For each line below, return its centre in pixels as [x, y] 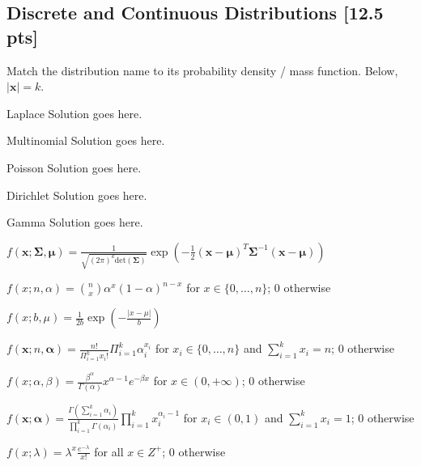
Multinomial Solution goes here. [86, 140]
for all [109, 451]
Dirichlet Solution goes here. [77, 195]
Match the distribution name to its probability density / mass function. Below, [202, 70]
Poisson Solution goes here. [74, 167]
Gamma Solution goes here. [75, 222]
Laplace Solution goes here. [74, 113]
